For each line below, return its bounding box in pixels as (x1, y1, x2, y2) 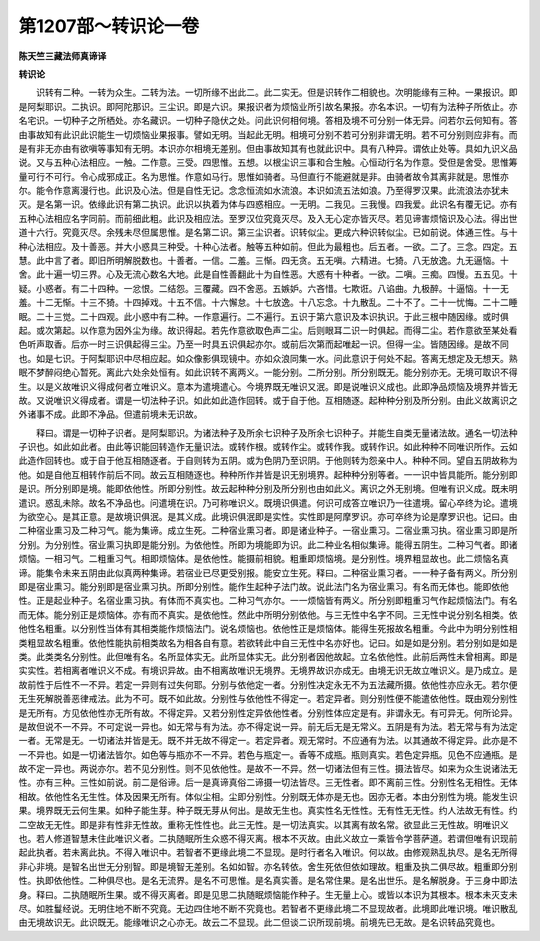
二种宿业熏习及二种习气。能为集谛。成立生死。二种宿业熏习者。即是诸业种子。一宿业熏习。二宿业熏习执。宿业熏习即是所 (18, 525, 518, 537)
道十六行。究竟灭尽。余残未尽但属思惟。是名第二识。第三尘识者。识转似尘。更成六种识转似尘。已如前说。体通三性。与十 (18, 226, 518, 239)
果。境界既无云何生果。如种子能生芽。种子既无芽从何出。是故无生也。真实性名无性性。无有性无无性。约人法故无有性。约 (18, 805, 518, 817)
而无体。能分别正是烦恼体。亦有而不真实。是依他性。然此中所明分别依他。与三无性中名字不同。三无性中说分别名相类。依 (18, 608, 518, 620)
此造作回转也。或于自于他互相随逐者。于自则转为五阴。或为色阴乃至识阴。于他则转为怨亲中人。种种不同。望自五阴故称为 (18, 455, 518, 467)
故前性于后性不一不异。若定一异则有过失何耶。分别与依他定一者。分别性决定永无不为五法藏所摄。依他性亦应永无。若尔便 (18, 678, 518, 690)
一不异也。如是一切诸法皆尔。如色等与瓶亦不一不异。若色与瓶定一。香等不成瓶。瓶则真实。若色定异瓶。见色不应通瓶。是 (18, 748, 518, 760)
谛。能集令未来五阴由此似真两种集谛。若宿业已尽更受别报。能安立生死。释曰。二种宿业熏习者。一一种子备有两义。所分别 (18, 566, 518, 579)
